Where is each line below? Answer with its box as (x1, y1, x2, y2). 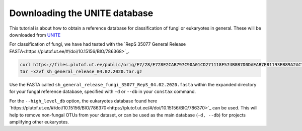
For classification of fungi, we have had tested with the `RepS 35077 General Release (9, 41, 186, 47)
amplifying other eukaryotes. (9, 119, 69, 125)
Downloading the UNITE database (9, 8, 154, 19)
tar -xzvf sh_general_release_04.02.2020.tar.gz (20, 69, 142, 75)
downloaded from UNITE (9, 32, 61, 38)
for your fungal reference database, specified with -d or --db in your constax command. (9, 88, 196, 95)
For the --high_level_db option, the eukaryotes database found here (9, 98, 158, 104)
